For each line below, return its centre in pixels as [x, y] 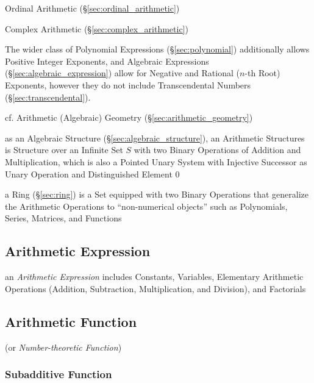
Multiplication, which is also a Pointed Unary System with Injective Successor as [156, 161]
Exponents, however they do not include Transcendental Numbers [128, 84]
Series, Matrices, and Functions [63, 218]
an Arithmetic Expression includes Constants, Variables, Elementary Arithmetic [154, 277]
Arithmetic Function [71, 321]
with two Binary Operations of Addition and [217, 150]
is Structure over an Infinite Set [64, 150]
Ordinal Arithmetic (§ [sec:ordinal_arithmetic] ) [92, 8]
